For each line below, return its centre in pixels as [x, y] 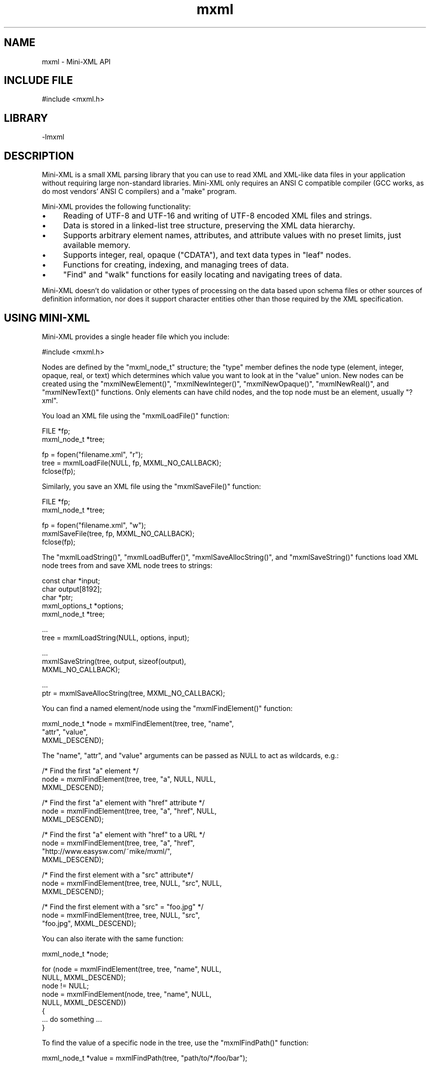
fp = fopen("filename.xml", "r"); [93, 454]
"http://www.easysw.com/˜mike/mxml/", [107, 851]
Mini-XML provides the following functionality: [116, 207]
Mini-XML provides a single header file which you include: [136, 336]
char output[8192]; [72, 589]
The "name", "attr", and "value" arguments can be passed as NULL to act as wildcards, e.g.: [190, 755]
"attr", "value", [65, 732]
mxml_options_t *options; [83, 605]
